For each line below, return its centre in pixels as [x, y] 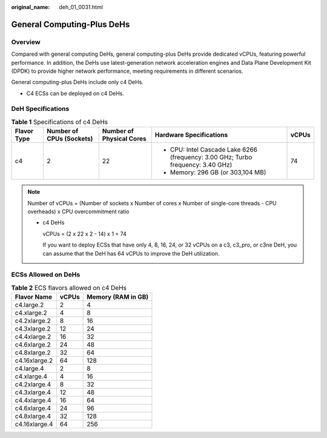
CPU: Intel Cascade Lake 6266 [213, 150]
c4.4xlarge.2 [33, 337]
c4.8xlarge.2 [33, 353]
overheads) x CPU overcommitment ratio [78, 211]
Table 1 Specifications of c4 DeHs [60, 122]
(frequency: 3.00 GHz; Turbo [211, 158]
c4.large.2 [29, 305]
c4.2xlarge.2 [33, 321]
